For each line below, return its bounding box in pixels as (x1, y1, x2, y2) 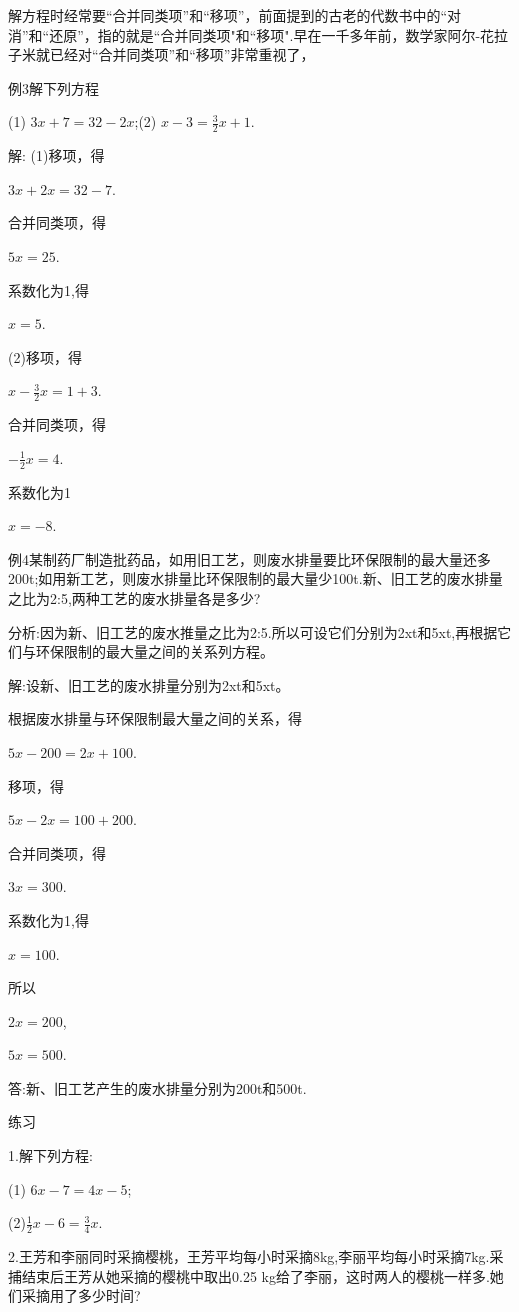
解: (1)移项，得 (8, 145, 105, 166)
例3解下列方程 (8, 77, 99, 98)
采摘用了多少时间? (21, 1285, 141, 1306)
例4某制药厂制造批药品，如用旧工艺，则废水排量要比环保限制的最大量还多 (8, 548, 491, 569)
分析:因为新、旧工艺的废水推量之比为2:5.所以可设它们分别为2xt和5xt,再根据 (8, 621, 498, 642)
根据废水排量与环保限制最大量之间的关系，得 (8, 708, 302, 729)
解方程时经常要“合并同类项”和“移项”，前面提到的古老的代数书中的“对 (8, 5, 462, 25)
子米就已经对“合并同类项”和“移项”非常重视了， (8, 44, 315, 65)
